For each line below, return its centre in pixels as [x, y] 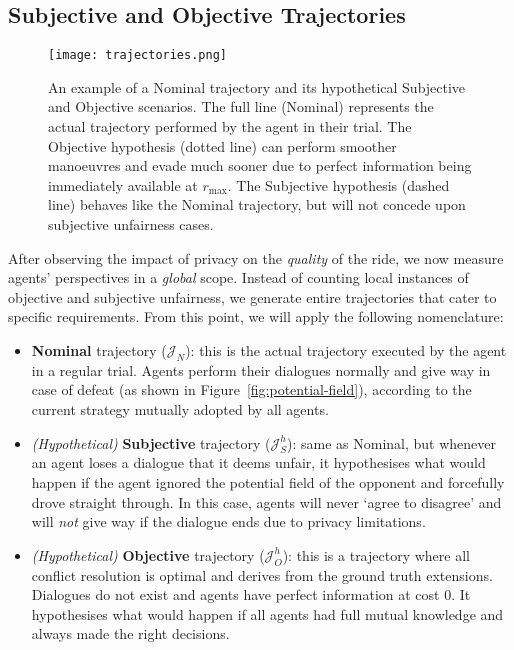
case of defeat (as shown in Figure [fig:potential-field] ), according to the [251, 389]
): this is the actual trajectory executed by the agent [346, 349]
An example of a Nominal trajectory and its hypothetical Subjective [257, 86]
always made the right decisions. [130, 633]
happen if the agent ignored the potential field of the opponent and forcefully [268, 481]
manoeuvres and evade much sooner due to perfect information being [260, 165]
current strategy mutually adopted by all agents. [180, 408]
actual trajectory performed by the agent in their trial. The [230, 126]
